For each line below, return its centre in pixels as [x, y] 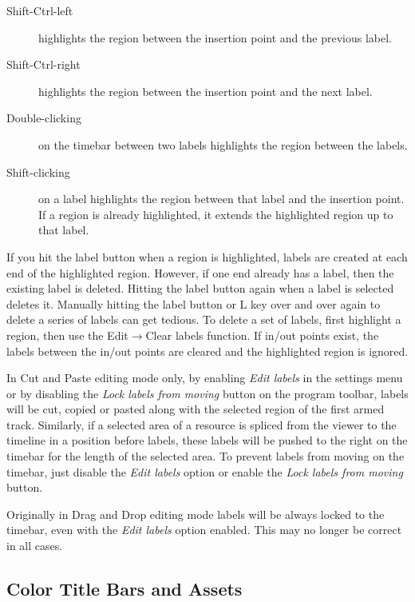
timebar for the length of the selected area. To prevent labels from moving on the [206, 456]
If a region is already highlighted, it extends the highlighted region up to [216, 214]
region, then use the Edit [67, 335]
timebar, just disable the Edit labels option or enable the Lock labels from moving [205, 471]
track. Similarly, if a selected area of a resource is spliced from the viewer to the [202, 424]
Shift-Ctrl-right [43, 64]
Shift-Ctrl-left [40, 10]
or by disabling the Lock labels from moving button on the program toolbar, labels [207, 393]
